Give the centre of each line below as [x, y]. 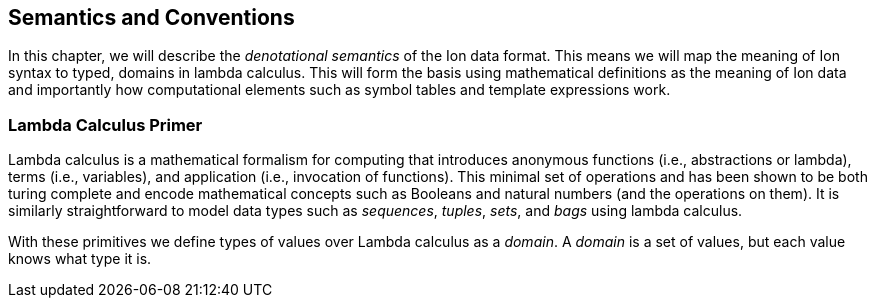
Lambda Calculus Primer [105, 124]
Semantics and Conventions [151, 17]
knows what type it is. [80, 259]
